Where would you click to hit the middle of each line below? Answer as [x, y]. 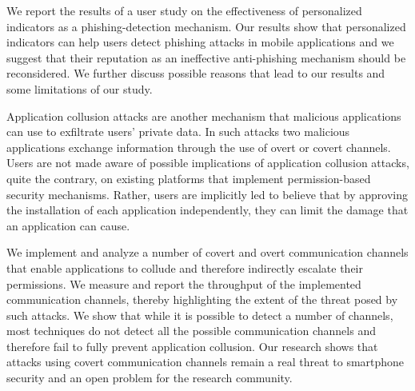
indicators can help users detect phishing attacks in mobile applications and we [200, 42]
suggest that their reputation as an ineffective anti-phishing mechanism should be [206, 57]
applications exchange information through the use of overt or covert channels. [199, 147]
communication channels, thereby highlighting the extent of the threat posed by [202, 299]
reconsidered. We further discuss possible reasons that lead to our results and [196, 73]
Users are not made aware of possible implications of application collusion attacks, [208, 163]
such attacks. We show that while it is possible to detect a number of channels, [200, 315]
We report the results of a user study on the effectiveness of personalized [184, 10]
